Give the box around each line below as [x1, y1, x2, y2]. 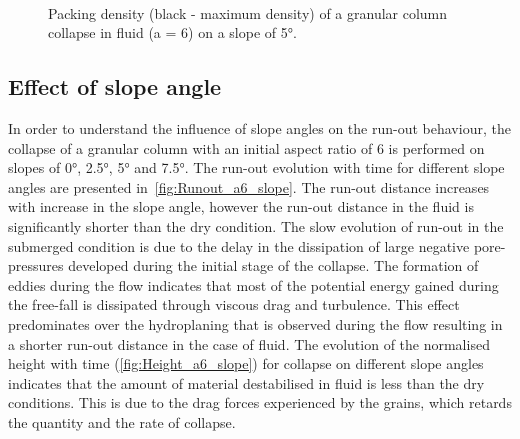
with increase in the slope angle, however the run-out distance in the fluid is [8, 196, 474, 217]
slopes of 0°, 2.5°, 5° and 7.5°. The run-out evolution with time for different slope [8, 157, 505, 178]
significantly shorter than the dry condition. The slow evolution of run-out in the [8, 215, 504, 236]
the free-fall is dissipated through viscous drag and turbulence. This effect [8, 294, 460, 315]
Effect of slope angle [8, 71, 222, 102]
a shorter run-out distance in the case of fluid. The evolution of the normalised [8, 333, 490, 354]
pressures [8, 255, 64, 276]
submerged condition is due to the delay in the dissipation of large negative [8, 235, 470, 256]
